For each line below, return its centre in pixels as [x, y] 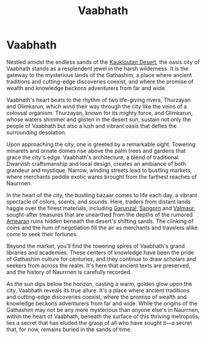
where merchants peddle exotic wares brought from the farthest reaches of [102, 177]
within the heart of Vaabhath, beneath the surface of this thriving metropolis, [103, 316]
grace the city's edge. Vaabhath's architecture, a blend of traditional [93, 157]
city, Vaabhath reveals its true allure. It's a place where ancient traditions [98, 290]
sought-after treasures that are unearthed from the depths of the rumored [100, 214]
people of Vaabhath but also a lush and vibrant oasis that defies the [92, 125]
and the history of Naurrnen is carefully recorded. [69, 272]
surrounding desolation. [36, 132]
